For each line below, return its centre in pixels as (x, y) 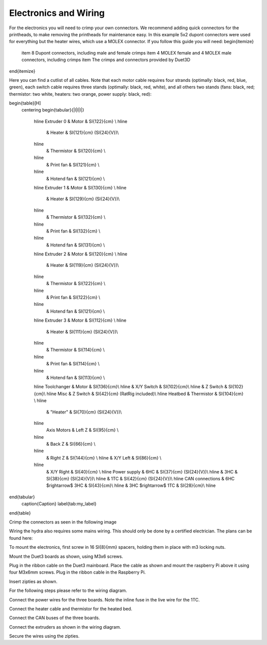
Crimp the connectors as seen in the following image (63, 522)
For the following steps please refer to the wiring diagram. (68, 590)
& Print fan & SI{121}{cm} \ (73, 165)
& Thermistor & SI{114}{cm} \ (75, 350)
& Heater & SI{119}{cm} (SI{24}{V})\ (83, 265)
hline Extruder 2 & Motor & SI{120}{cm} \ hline (81, 254)
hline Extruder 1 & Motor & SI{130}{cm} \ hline (80, 187)
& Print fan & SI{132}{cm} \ (73, 231)
